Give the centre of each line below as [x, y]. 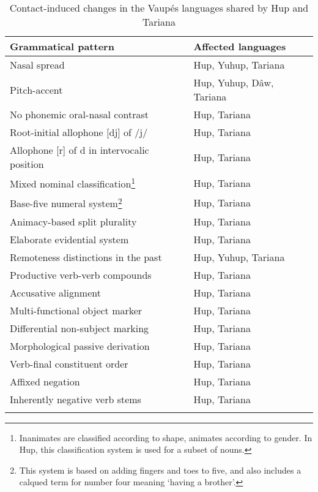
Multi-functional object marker [76, 310]
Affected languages [240, 46]
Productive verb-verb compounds [81, 274]
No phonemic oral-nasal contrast [79, 114]
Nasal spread [37, 65]
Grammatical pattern [62, 46]
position [27, 164]
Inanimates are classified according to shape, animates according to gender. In [166, 437]
